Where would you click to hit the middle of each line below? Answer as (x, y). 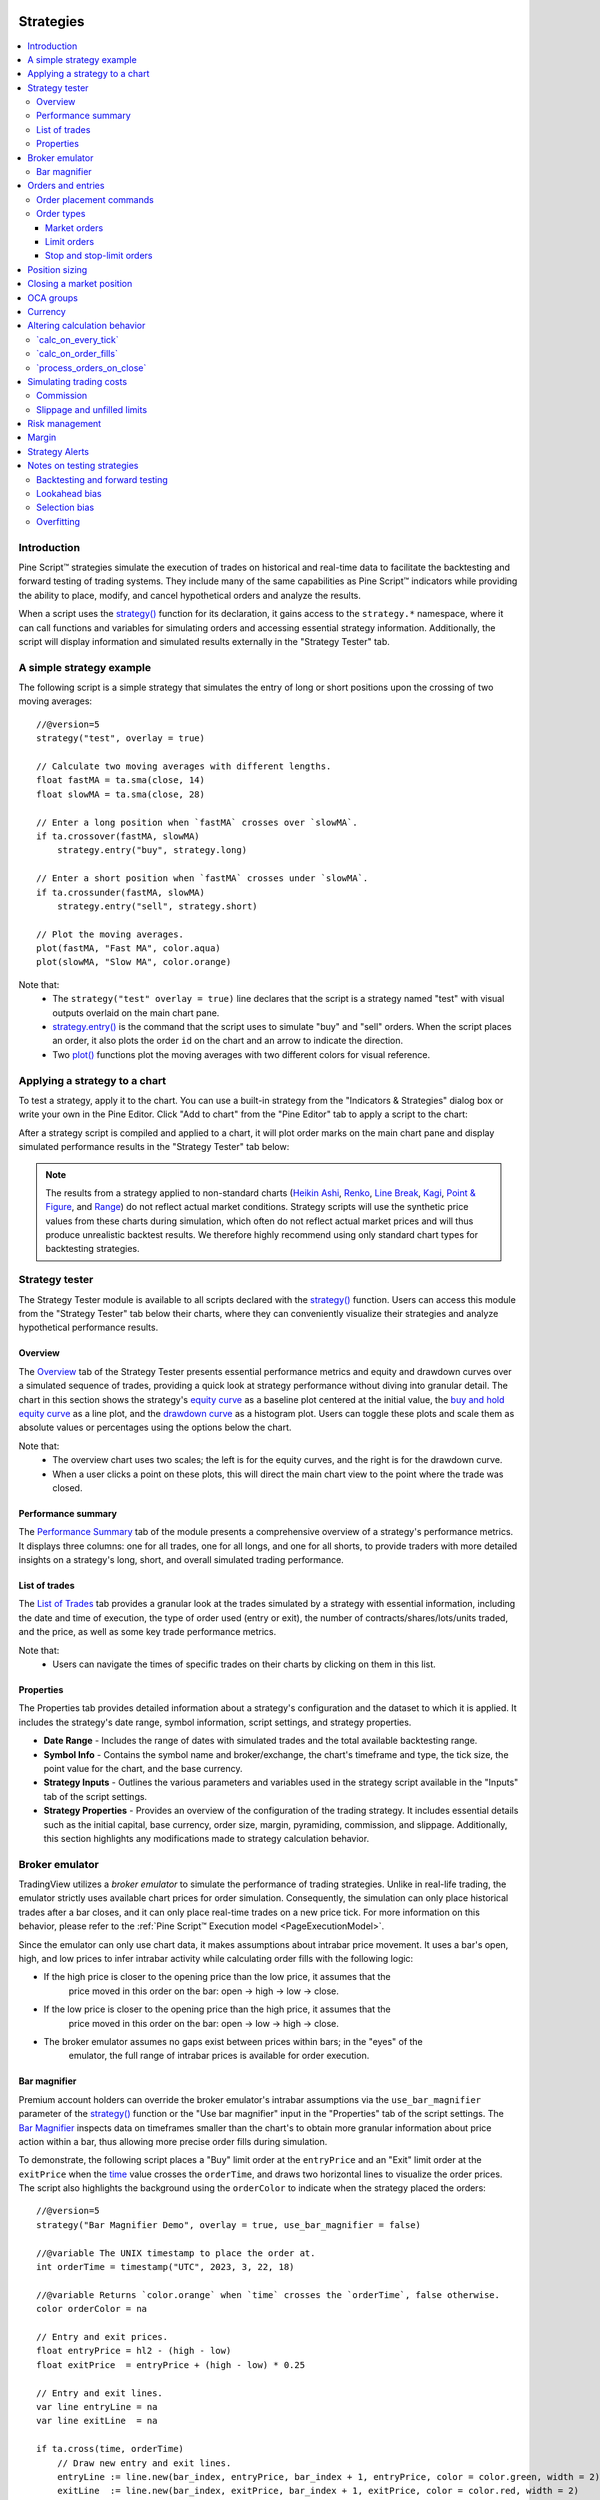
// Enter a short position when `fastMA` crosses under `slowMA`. (202, 878)
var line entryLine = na (97, 2406)
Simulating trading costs (77, 381)
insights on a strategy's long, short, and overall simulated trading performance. (181, 1560)
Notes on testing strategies (83, 466)
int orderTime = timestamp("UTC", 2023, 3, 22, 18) (165, 2267)
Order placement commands (95, 199)
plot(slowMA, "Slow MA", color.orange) (134, 962)
